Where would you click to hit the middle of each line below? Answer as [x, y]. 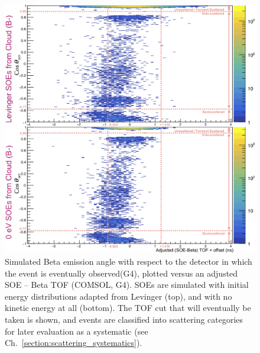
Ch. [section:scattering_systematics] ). [74, 343]
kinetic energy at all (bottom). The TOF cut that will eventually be [128, 308]
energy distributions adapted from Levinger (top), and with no [118, 296]
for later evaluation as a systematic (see [77, 331]
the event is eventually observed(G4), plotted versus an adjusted [121, 273]
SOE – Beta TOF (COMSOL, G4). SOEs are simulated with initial [127, 285]
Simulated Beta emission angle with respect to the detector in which [129, 261]
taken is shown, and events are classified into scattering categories [124, 319]
